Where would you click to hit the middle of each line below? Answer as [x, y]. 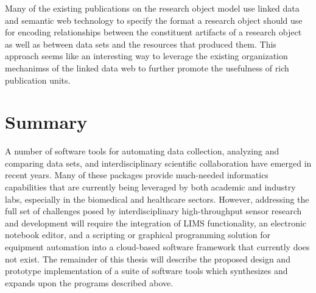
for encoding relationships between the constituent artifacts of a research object [153, 32]
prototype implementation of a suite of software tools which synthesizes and [146, 271]
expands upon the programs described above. [89, 282]
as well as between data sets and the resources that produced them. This [141, 44]
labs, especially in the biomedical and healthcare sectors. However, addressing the [157, 199]
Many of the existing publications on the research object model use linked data [152, 8]
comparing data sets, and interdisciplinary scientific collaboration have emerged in [158, 163]
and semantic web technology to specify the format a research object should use [154, 20]
